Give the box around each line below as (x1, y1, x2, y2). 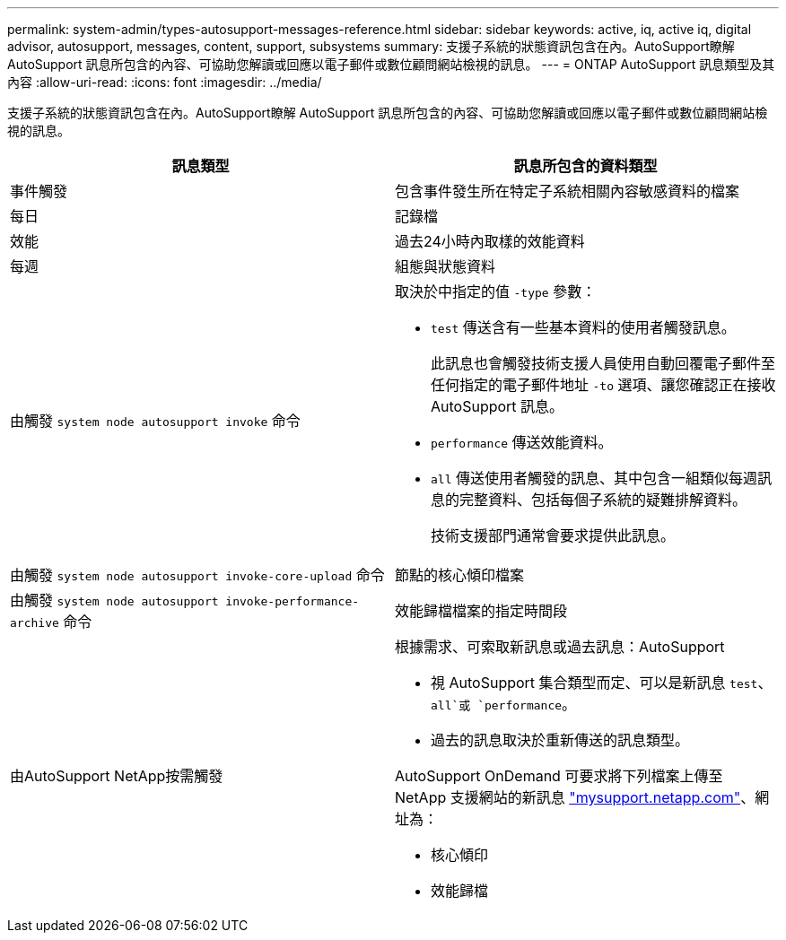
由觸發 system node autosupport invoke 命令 (10, 412, 301, 430)
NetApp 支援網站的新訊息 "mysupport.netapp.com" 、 (395, 788, 755, 806)
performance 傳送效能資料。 (431, 433, 613, 451)
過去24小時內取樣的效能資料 (395, 232, 585, 250)
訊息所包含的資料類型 (513, 157, 658, 175)
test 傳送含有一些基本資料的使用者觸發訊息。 (431, 318, 736, 336)
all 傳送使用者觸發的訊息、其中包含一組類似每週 (431, 469, 757, 487)
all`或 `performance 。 (431, 695, 577, 713)
